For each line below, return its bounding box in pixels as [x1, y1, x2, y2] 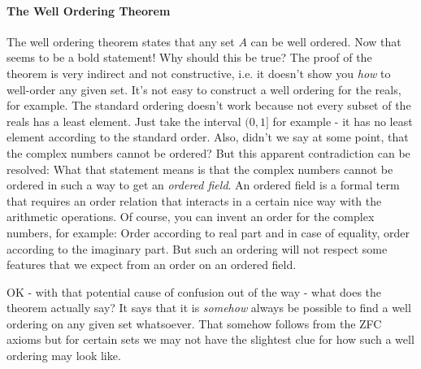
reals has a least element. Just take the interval [7, 112, 241, 129]
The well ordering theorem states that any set [7, 33, 235, 50]
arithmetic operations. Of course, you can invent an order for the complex [7, 208, 375, 225]
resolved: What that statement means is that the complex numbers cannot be [7, 160, 393, 177]
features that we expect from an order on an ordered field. [7, 256, 297, 273]
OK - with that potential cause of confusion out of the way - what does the [7, 283, 382, 300]
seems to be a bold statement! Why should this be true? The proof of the [7, 49, 372, 66]
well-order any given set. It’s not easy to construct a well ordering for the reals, [7, 80, 401, 98]
